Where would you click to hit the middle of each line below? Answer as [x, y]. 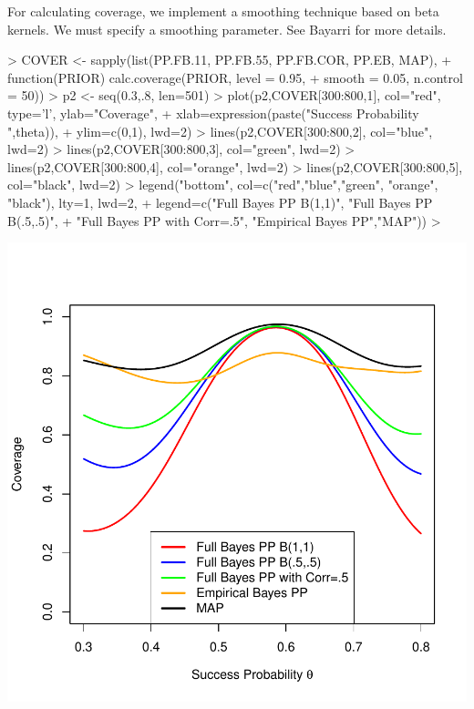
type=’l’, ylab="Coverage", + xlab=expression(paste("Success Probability [213, 113]
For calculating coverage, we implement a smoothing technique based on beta [223, 11]
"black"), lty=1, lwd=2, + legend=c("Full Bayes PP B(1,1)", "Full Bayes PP [220, 202]
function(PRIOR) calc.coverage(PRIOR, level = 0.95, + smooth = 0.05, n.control [235, 77]
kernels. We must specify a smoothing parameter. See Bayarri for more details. [227, 29]
